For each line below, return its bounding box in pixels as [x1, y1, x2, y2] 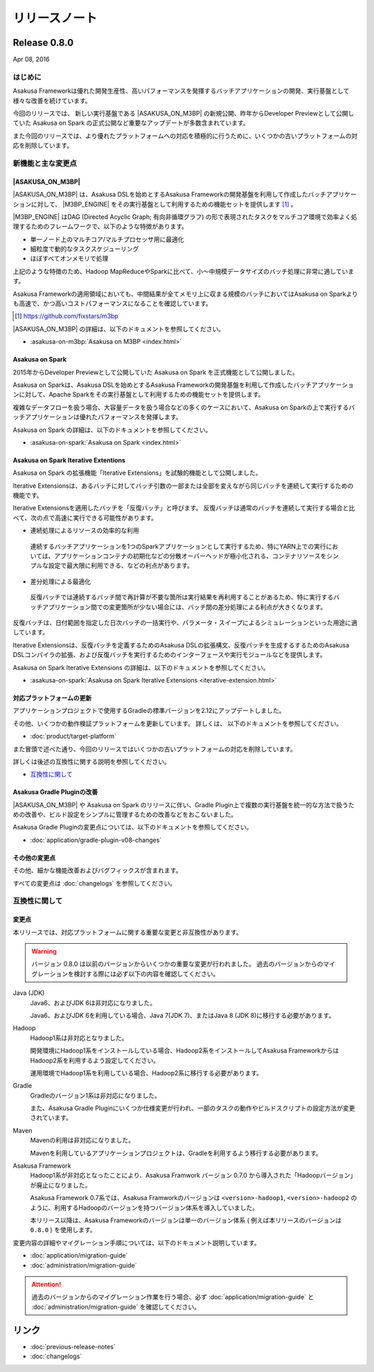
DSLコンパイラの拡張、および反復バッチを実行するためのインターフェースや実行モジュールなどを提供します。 [12, 651, 327, 659]
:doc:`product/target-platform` [30, 732, 117, 741]
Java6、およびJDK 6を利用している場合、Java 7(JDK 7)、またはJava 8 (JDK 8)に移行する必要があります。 [30, 1011, 335, 1019]
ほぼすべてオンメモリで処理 [30, 254, 109, 263]
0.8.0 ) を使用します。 [30, 1226, 96, 1234]
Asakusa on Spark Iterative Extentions [12, 456, 126, 464]
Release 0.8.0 [12, 37, 74, 49]
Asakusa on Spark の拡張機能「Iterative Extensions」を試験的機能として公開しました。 [12, 468, 262, 477]
